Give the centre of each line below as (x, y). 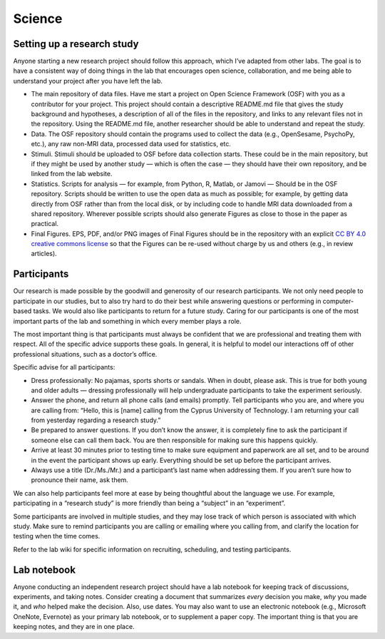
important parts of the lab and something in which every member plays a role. (127, 321)
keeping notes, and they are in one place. (74, 627)
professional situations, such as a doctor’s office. (85, 354)
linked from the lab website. (72, 174)
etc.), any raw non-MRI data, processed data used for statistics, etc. (131, 144)
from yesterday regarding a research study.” (96, 420)
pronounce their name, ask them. (79, 480)
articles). (44, 254)
